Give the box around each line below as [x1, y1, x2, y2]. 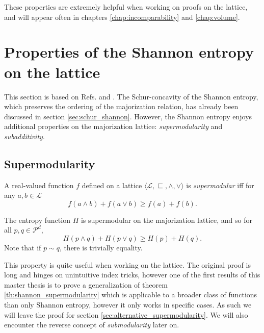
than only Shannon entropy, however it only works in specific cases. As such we [4, 299, 252, 310]
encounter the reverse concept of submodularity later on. [4, 319, 179, 330]
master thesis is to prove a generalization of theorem [4, 279, 168, 290]
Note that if [4, 242, 41, 253]
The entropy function [4, 214, 70, 225]
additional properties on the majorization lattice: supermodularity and [4, 121, 223, 132]
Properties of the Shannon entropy [4, 41, 254, 62]
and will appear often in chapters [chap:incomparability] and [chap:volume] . [4, 11, 240, 22]
